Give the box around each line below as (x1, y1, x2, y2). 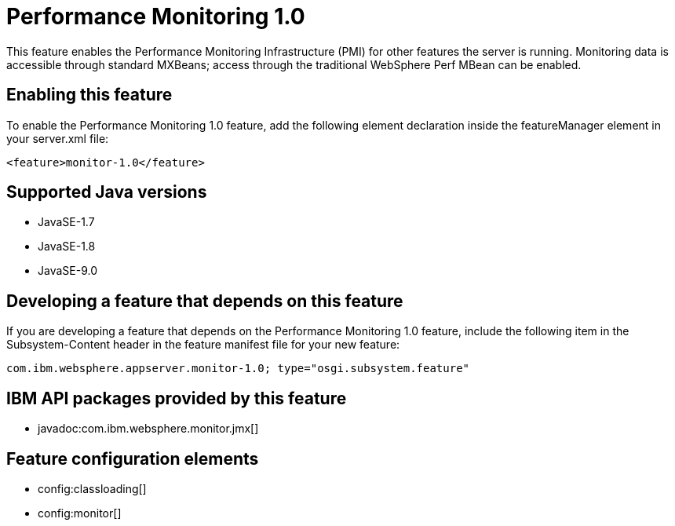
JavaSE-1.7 (38, 215, 95, 229)
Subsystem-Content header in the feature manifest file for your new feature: (6, 338, 400, 352)
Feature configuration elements (6, 448, 259, 469)
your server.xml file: (6, 131, 109, 145)
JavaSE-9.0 (38, 264, 97, 278)
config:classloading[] (38, 481, 147, 495)
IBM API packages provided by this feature (6, 388, 347, 408)
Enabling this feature (6, 85, 173, 105)
